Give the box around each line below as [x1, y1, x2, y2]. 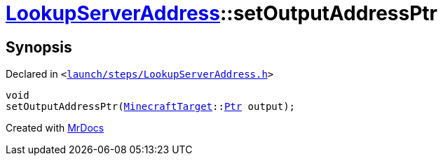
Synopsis [6, 38, 72, 56]
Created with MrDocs [6, 122, 104, 134]
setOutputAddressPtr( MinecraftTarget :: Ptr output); [6, 101, 296, 113]
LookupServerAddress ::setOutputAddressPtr [6, 1, 437, 25]
